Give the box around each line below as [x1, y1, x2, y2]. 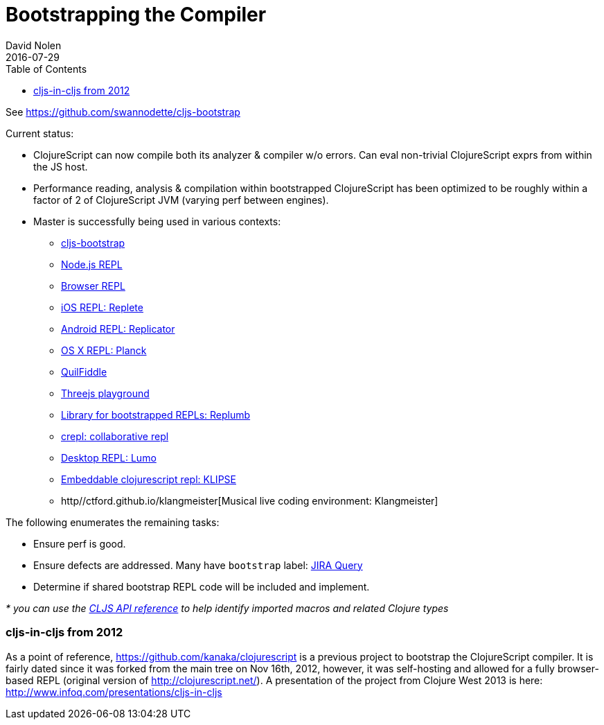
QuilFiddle [61, 365, 107, 378]
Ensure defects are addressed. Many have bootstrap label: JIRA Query [33, 559, 363, 571]
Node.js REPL [61, 258, 123, 270]
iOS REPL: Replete [61, 301, 143, 313]
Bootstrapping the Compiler [6, 3, 267, 26]
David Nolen [6, 39, 62, 51]
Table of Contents [6, 62, 87, 75]
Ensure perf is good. [33, 537, 126, 550]
